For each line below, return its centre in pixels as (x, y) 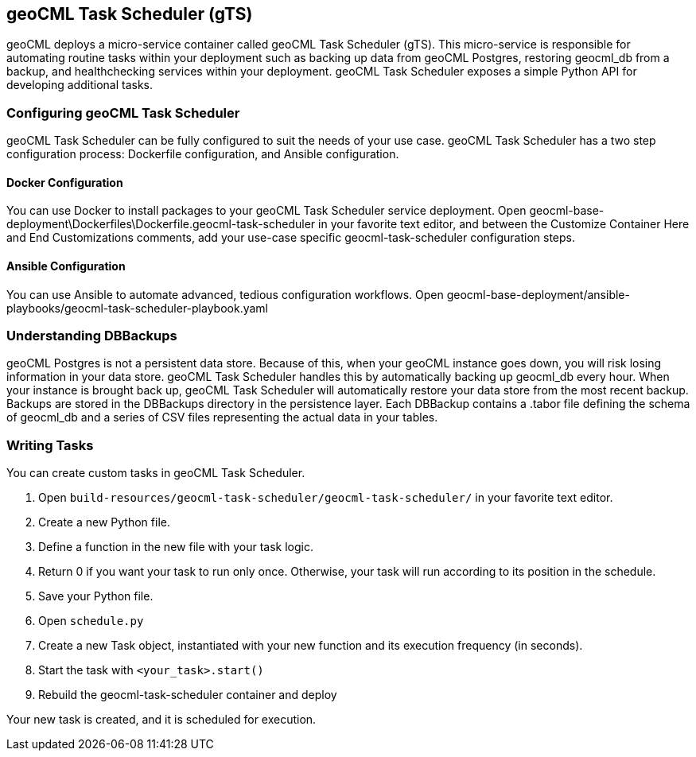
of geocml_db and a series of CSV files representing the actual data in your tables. (222, 417)
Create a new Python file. (104, 522)
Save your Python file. (96, 596)
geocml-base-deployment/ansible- (538, 294)
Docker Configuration (65, 182)
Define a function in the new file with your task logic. (176, 547)
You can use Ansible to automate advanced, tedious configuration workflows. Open (225, 294)
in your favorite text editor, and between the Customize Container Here (504, 224)
